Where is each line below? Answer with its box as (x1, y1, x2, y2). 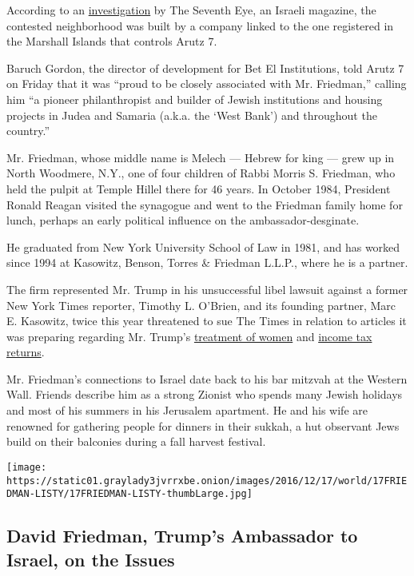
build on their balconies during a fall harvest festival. (6, 433, 266, 450)
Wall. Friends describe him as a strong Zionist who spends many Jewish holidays (6, 386, 403, 403)
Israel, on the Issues (6, 546, 175, 571)
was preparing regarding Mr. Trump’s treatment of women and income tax (6, 328, 372, 344)
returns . (6, 344, 45, 360)
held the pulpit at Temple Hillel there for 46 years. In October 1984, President (6, 180, 391, 197)
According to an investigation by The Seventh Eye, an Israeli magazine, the (6, 2, 376, 18)
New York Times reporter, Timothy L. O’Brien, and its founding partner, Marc (6, 296, 396, 313)
